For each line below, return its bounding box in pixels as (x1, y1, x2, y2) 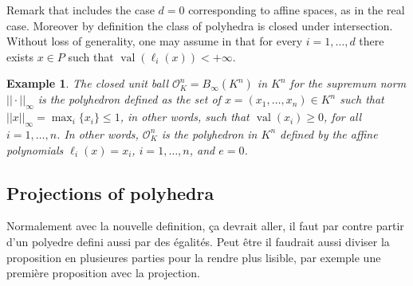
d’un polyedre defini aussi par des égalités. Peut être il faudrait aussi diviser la (6, 233, 390, 249)
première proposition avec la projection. (6, 264, 200, 281)
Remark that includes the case (6, 2, 155, 18)
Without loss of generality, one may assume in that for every (6, 33, 303, 49)
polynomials (6, 141, 64, 158)
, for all (324, 108, 362, 125)
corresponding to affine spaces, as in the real (188, 2, 405, 18)
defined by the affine (280, 125, 378, 142)
